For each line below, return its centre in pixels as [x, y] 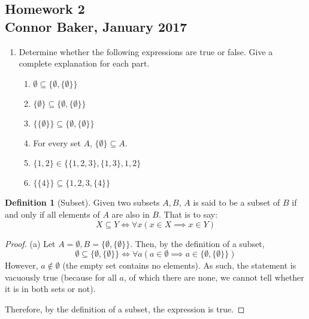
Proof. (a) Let [30, 243]
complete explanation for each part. [84, 63]
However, [22, 265]
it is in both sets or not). [50, 289]
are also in [131, 214]
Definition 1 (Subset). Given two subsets [82, 202]
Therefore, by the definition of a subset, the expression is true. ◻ [125, 309]
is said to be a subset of [237, 202]
